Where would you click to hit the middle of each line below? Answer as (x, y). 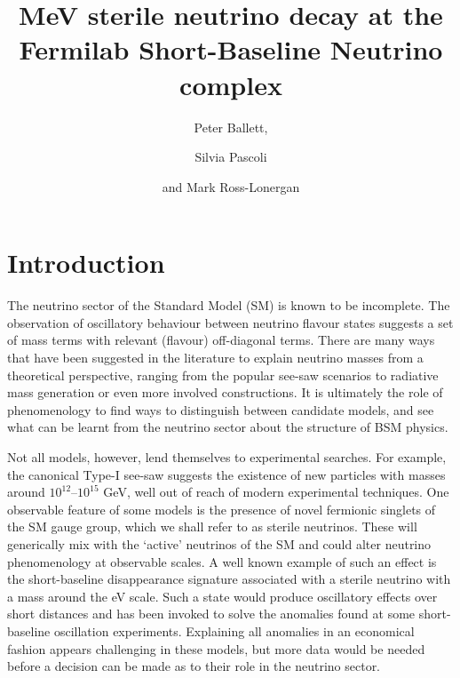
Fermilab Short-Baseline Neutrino (231, 49)
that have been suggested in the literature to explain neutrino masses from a (215, 357)
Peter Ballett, (231, 127)
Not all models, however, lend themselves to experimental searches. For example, (227, 456)
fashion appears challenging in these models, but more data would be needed (216, 648)
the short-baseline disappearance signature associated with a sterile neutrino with (229, 579)
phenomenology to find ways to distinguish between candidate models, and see (221, 409)
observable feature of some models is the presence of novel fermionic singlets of (222, 509)
